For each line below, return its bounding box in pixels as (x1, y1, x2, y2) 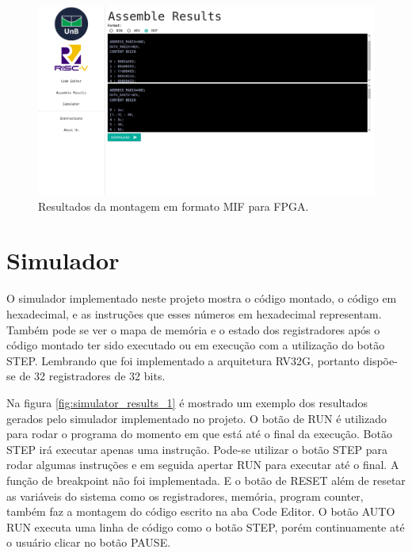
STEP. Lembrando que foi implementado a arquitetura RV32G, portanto (6, 352, 360, 368)
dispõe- (363, 352, 398, 368)
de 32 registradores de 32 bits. (19, 368, 166, 384)
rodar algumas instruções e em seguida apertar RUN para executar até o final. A (6, 456, 399, 473)
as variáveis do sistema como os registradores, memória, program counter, (6, 487, 364, 504)
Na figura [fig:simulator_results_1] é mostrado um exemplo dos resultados (6, 394, 368, 410)
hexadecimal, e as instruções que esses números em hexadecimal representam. (6, 305, 382, 322)
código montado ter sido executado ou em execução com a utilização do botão (6, 337, 385, 353)
